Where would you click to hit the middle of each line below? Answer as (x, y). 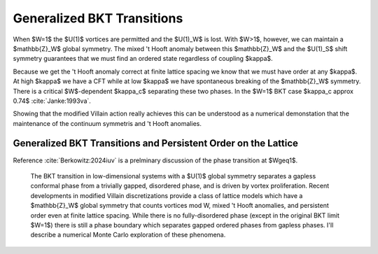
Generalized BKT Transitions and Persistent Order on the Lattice (156, 143)
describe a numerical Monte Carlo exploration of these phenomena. (128, 235)
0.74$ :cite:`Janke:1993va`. (52, 101)
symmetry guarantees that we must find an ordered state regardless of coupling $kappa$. (143, 59)
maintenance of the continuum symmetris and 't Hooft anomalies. (107, 123)
